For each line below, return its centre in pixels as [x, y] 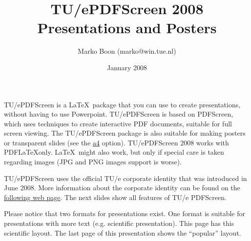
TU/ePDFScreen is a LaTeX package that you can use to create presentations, [122, 104]
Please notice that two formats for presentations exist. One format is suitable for [125, 213]
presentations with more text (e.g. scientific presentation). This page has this [119, 223]
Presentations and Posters [127, 28]
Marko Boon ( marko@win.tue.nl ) [127, 51]
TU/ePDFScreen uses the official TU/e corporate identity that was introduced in [125, 178]
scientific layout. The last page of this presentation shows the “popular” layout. [123, 232]
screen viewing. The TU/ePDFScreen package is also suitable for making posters [125, 133]
